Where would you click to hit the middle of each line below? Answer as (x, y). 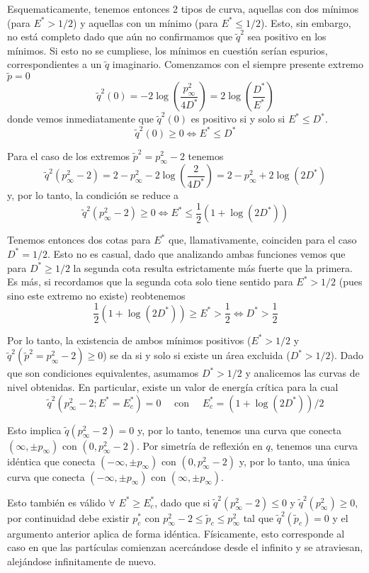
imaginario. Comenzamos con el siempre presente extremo (238, 64)
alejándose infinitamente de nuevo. (82, 561)
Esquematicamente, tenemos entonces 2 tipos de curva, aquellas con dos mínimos (183, 8)
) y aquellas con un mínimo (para (146, 22)
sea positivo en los (287, 36)
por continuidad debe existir (68, 517)
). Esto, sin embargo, (306, 22)
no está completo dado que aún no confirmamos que (120, 36)
